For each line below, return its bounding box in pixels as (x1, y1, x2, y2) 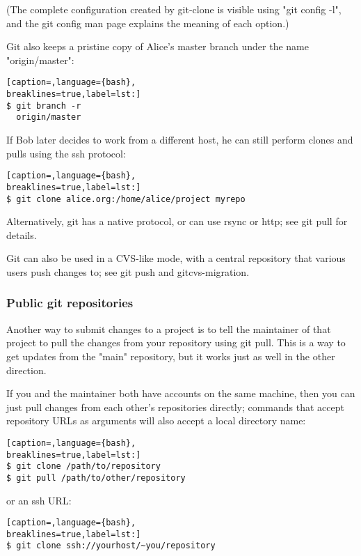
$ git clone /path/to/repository (6, 461, 161, 472)
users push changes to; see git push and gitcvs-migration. (6, 264, 250, 279)
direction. (6, 362, 47, 377)
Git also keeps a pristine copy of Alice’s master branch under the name (6, 39, 309, 54)
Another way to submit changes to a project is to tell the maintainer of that (6, 321, 331, 336)
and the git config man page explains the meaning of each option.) (6, 15, 289, 30)
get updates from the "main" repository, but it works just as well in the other (6, 348, 335, 363)
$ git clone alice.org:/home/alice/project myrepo (6, 194, 246, 204)
